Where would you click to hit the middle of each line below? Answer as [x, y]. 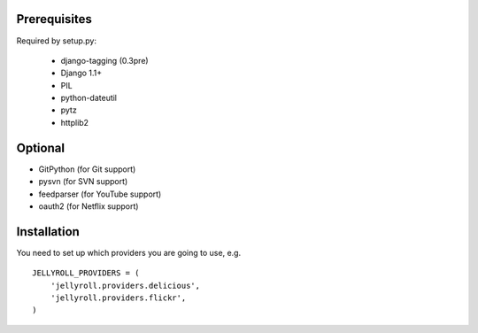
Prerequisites [54, 19]
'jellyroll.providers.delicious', [125, 285]
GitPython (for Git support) [87, 169]
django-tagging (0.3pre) [105, 60]
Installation [48, 232]
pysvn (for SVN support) [83, 182]
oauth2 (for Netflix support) [89, 206]
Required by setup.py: [57, 41]
